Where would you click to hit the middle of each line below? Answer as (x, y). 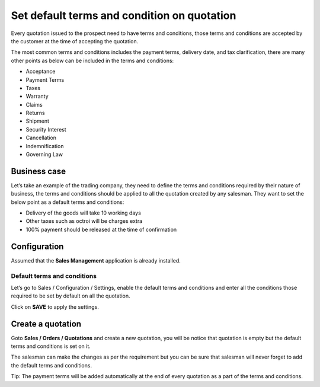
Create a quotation (46, 324)
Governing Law (44, 155)
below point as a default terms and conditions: (68, 202)
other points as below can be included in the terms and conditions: (92, 60)
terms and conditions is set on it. (51, 346)
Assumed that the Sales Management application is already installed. (96, 260)
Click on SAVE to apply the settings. (55, 307)
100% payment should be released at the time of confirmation (101, 229)
